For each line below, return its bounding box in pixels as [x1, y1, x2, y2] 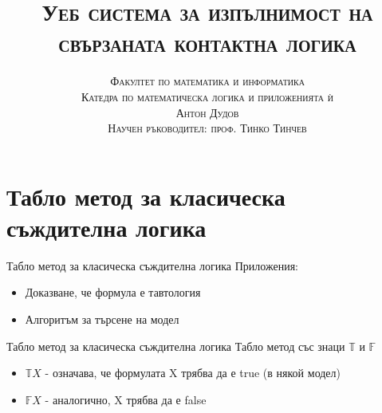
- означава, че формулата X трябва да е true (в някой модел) [45, 364, 341, 381]
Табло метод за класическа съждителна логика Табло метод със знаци [6, 337, 345, 354]
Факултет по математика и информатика [110, 73, 305, 89]
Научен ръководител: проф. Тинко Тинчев [108, 120, 307, 136]
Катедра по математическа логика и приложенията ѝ [81, 88, 333, 104]
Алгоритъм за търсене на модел [25, 311, 179, 327]
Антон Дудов [175, 104, 239, 120]
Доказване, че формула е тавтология [25, 284, 201, 301]
